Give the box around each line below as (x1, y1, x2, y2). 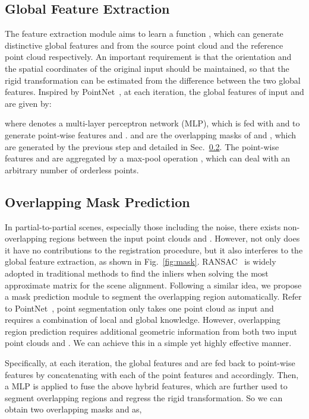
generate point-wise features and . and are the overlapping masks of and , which (5, 128, 297, 141)
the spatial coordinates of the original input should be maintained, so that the (5, 62, 289, 74)
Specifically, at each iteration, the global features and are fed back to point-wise (5, 357, 295, 369)
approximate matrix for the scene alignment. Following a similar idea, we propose (5, 278, 302, 291)
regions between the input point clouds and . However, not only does (49, 232, 300, 245)
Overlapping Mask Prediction (5, 192, 190, 211)
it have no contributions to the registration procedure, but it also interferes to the (5, 243, 303, 256)
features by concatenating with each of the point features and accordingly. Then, (5, 368, 299, 380)
